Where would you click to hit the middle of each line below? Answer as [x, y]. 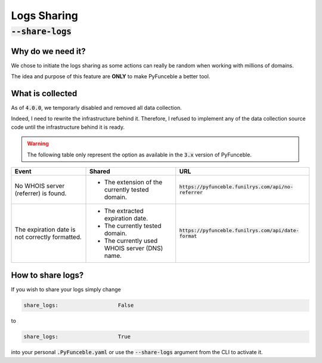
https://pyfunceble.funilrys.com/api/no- [236, 187]
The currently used [131, 241]
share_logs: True [77, 337]
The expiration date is [45, 229]
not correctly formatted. [48, 237]
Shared [100, 171]
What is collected [44, 93]
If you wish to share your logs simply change [66, 290]
